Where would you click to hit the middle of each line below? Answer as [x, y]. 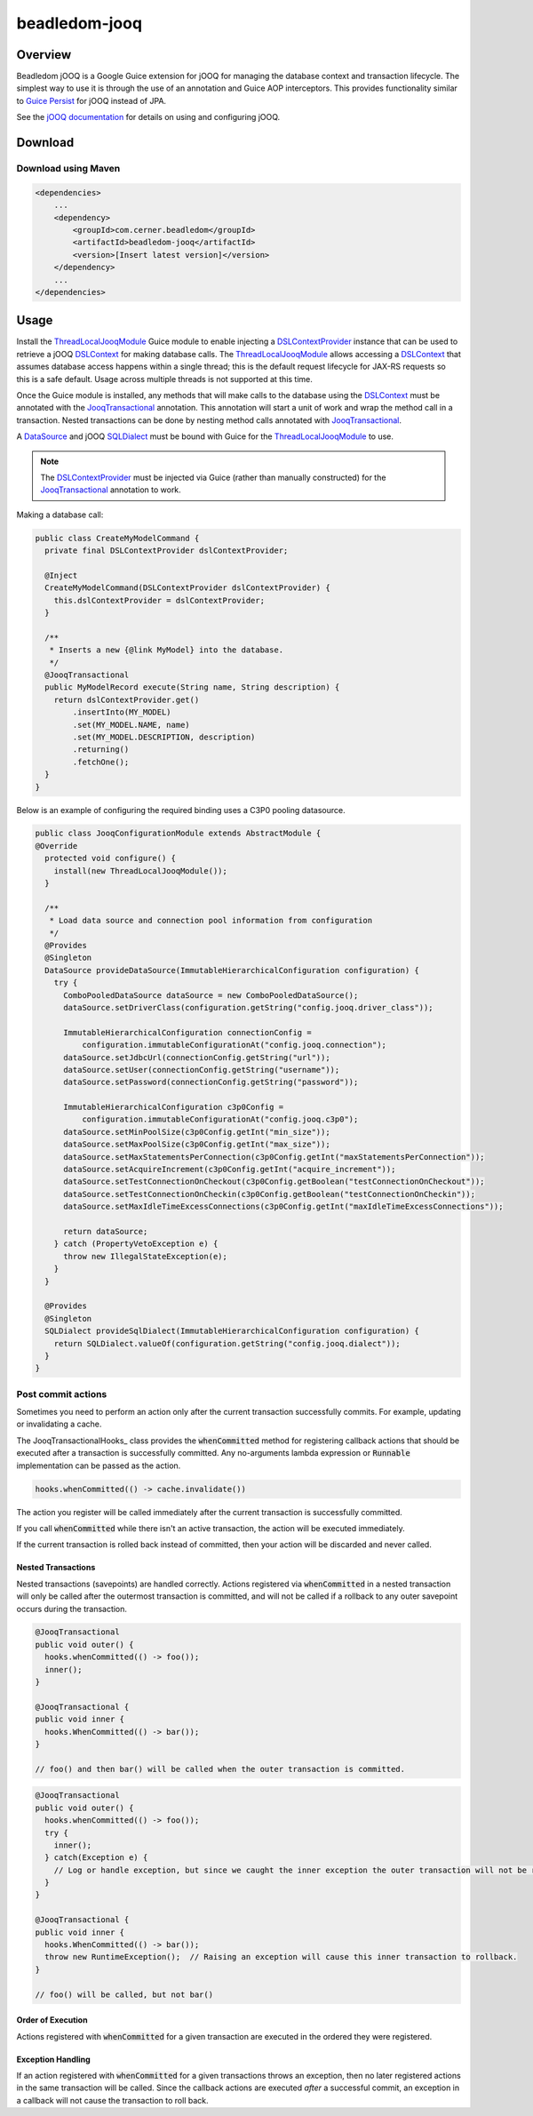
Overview [44, 55]
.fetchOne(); [101, 762]
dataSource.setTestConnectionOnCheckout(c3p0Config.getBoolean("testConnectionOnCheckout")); [274, 1182]
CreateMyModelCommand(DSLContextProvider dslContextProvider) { [187, 588]
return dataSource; [106, 1231]
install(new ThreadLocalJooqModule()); [141, 870]
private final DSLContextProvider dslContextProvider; [167, 551]
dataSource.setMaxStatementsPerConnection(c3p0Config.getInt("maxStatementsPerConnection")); [274, 1157]
